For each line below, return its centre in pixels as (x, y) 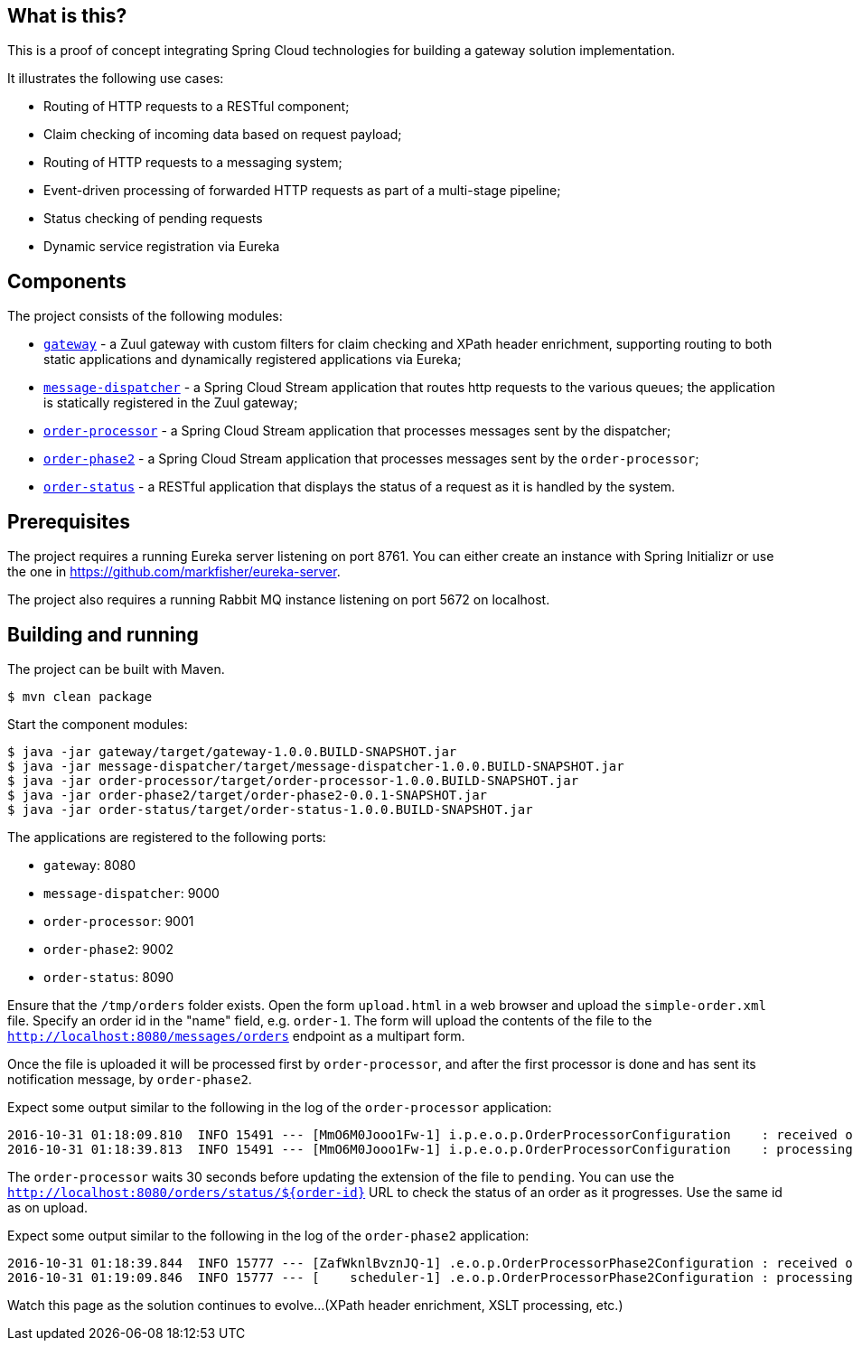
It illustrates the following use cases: (116, 79)
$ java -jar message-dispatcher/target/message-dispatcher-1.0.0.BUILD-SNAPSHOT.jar (316, 766)
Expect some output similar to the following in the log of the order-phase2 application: (268, 1235)
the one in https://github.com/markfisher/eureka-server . (174, 572)
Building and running (103, 634)
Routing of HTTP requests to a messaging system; (193, 163)
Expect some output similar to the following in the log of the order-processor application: (280, 1107)
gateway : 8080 (89, 865)
